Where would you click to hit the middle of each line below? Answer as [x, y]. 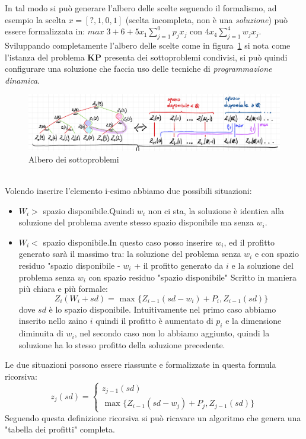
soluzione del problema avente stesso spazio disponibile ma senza [136, 222]
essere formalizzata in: [45, 31]
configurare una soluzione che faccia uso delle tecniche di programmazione [138, 69]
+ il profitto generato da [179, 265]
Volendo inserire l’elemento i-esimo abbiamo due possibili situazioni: [128, 190]
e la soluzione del [262, 265]
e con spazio [277, 254]
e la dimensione [254, 321]
